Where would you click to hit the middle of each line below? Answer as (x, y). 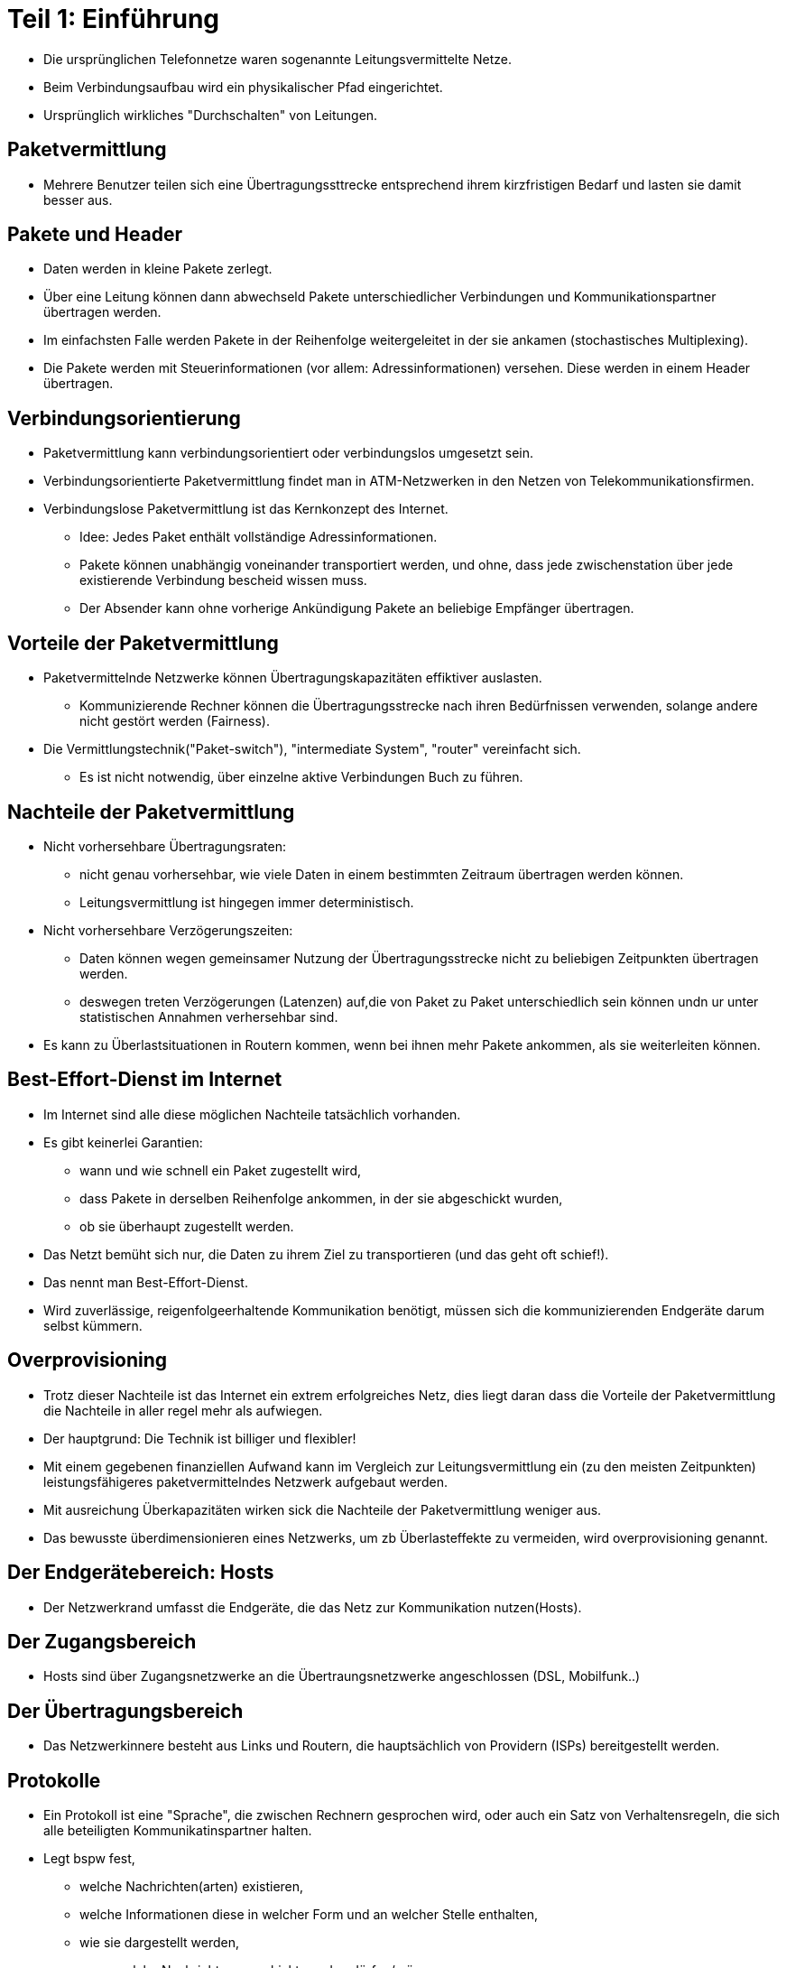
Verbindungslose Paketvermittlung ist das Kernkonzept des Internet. (246, 509)
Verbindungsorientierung (124, 418)
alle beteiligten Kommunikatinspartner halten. (178, 1831)
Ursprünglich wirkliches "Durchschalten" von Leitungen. (211, 115)
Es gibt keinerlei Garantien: (123, 1142)
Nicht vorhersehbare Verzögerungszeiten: (168, 930)
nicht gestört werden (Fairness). (175, 721)
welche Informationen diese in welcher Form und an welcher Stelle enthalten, (309, 1915)
